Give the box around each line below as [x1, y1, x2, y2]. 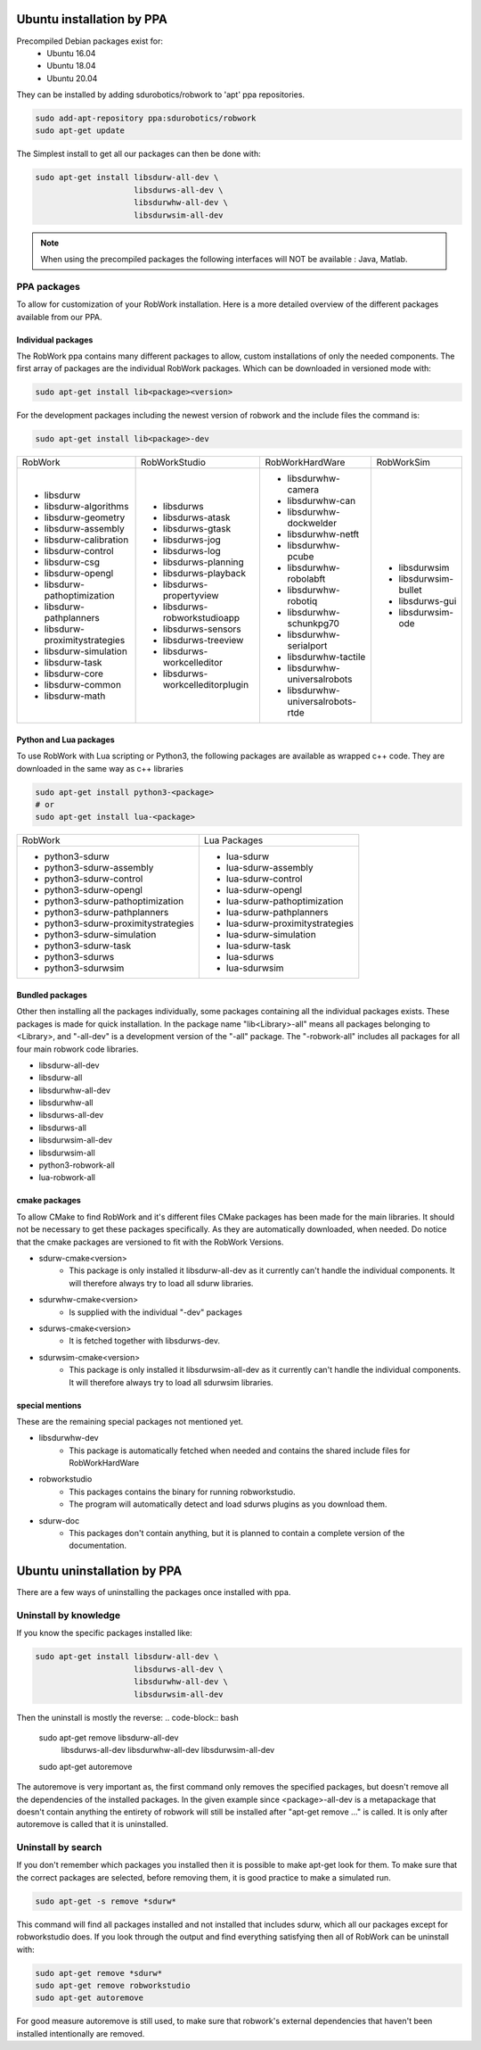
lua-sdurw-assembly [225, 862, 314, 874]
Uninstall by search [16, 1841, 102, 1854]
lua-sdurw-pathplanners [225, 906, 329, 919]
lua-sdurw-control [225, 872, 303, 885]
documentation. [69, 1540, 127, 1551]
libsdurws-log [162, 545, 222, 558]
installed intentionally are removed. [16, 2028, 145, 2038]
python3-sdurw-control [44, 872, 143, 885]
